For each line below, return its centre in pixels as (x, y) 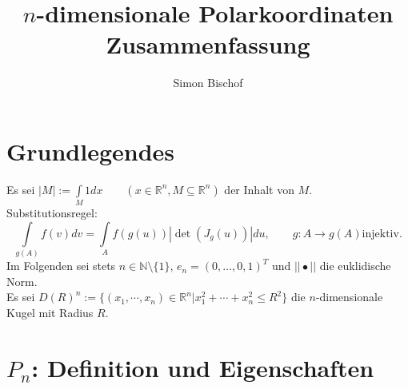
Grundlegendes (91, 151)
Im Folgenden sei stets (61, 266)
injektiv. (382, 234)
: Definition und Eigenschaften (203, 367)
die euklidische (355, 266)
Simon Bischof (208, 83)
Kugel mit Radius (50, 312)
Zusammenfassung (208, 44)
